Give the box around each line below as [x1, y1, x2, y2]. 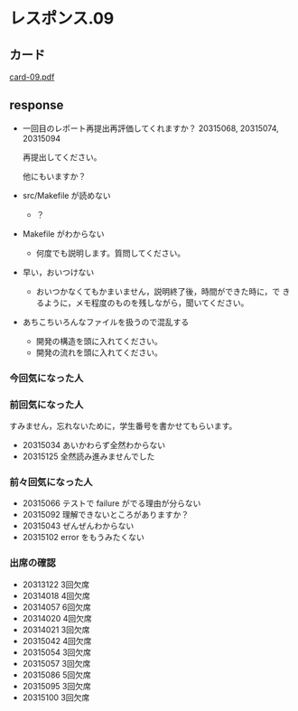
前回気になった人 [9, 398, 84, 411]
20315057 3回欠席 [22, 658, 91, 669]
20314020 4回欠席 [22, 613, 92, 623]
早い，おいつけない [22, 267, 95, 277]
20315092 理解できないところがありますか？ [22, 510, 190, 520]
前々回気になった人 [9, 475, 93, 488]
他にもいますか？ [22, 171, 87, 182]
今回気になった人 [9, 371, 84, 384]
